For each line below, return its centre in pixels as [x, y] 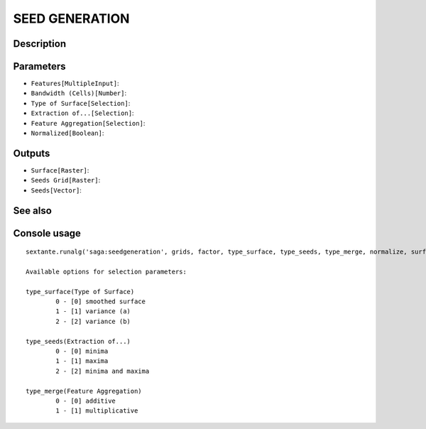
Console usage [47, 233]
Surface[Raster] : [60, 170]
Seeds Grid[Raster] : [66, 180]
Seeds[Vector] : [56, 190]
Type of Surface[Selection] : [81, 103]
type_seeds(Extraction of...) [78, 341]
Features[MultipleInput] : [75, 83]
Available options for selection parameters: [106, 271]
